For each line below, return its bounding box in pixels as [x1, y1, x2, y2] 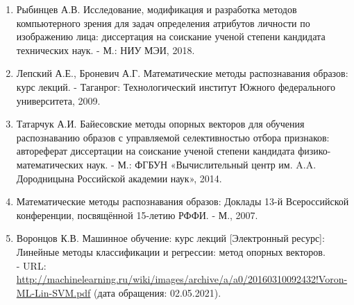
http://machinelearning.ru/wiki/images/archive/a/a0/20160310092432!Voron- [16, 272, 348, 286]
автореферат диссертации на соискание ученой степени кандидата [16, 143, 295, 158]
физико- [298, 143, 331, 158]
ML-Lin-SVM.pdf [16, 285, 91, 299]
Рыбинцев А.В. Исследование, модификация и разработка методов [16, 2, 297, 16]
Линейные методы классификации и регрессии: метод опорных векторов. [16, 244, 326, 259]
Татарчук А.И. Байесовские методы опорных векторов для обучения [16, 116, 305, 131]
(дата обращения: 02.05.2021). [94, 285, 221, 299]
